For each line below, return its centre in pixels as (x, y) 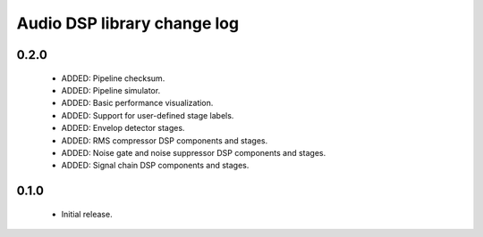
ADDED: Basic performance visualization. (137, 103)
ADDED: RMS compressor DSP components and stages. (165, 140)
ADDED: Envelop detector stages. (123, 128)
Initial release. (87, 214)
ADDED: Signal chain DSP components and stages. (155, 166)
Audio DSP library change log (128, 23)
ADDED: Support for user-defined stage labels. (148, 115)
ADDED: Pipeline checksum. (113, 78)
